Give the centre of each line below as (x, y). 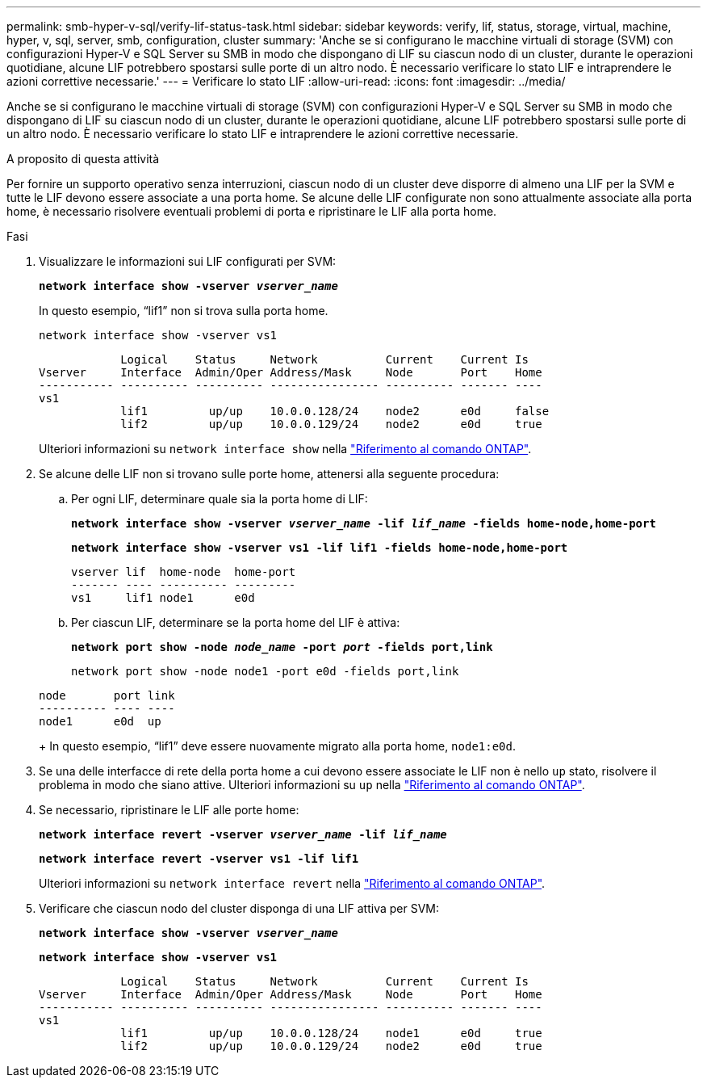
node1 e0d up (100, 721)
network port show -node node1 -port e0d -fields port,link (265, 671)
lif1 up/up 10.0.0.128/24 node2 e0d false (335, 411)
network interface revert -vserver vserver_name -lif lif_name (243, 834)
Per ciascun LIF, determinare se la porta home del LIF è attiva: (236, 622)
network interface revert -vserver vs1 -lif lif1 (199, 859)
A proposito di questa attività (83, 159)
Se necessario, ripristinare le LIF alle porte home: (169, 810)
